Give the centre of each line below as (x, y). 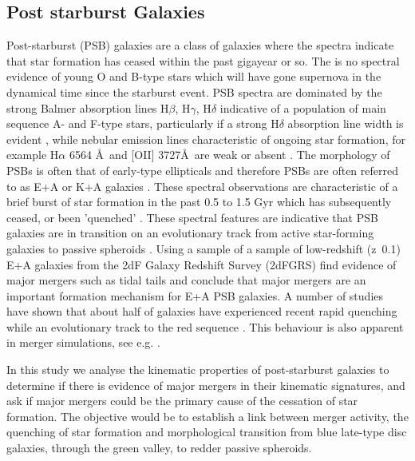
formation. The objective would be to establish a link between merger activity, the (207, 416)
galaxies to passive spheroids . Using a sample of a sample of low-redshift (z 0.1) (204, 248)
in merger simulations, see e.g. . (83, 342)
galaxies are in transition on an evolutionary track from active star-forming (190, 233)
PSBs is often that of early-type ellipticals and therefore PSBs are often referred (202, 170)
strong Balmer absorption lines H (88, 107)
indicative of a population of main (303, 107)
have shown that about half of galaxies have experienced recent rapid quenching (202, 311)
